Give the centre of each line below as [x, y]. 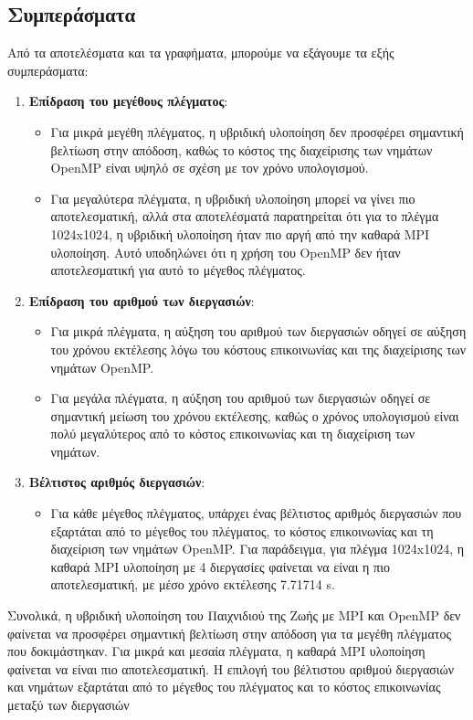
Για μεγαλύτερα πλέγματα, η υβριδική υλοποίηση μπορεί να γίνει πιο [233, 198]
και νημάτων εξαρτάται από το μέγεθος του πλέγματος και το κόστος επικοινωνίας [224, 687]
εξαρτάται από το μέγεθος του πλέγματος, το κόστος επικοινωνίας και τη [242, 530]
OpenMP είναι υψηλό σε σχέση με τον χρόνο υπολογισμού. [210, 168]
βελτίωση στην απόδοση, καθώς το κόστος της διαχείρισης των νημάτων [242, 149]
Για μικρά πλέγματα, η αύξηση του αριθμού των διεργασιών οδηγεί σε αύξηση [258, 331]
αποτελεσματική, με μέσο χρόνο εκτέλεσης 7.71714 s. [193, 584]
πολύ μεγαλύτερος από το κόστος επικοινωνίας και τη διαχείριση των [233, 434]
